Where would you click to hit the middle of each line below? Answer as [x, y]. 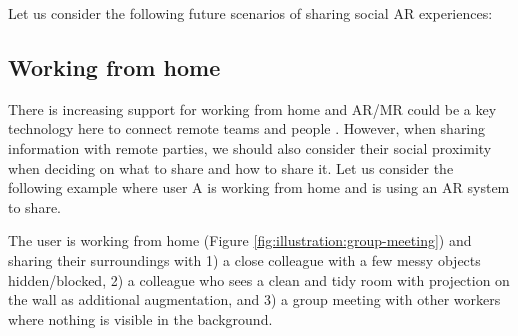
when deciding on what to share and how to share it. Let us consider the [231, 167]
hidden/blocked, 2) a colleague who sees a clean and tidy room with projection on [259, 279]
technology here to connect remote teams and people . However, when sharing [247, 128]
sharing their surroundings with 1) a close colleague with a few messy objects [244, 259]
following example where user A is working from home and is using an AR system [259, 187]
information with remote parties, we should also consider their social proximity [250, 147]
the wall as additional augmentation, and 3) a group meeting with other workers [254, 299]
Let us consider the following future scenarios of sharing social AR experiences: [250, 13]
